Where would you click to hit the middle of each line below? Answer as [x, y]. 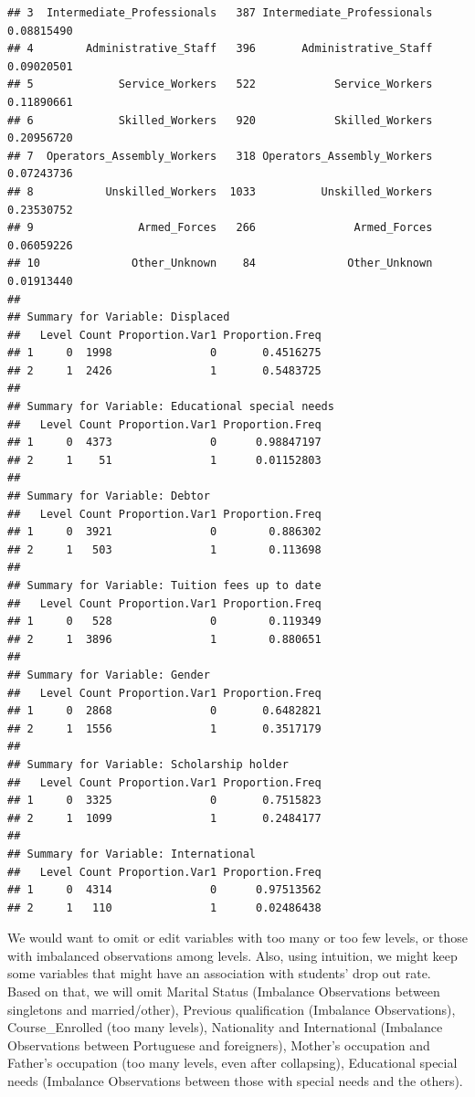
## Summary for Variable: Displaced [119, 317]
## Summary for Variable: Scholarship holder [148, 764]
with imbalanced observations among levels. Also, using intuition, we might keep [232, 955]
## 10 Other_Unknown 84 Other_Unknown [220, 264]
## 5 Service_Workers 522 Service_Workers [220, 84]
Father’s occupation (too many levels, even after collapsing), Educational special [232, 1063]
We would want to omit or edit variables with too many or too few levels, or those [237, 938]
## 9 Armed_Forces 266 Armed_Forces [220, 228]
